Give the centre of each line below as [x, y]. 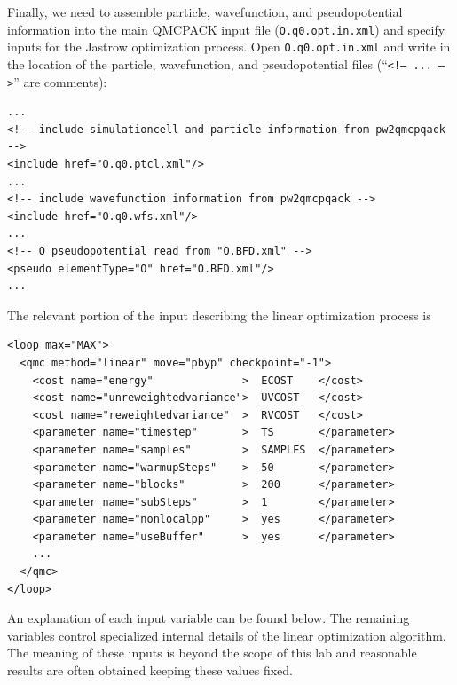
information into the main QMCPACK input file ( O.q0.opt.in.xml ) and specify [226, 29]
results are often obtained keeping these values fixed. [150, 670]
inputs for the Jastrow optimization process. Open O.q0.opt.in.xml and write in [229, 47]
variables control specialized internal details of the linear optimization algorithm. [227, 635]
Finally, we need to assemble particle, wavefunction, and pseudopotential [205, 12]
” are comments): [60, 81]
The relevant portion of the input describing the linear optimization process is [219, 315]
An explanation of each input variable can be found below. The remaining [209, 618]
